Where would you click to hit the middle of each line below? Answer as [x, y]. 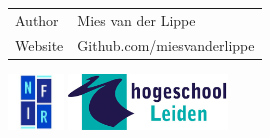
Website [39, 44]
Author [37, 19]
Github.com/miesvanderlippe [166, 44]
